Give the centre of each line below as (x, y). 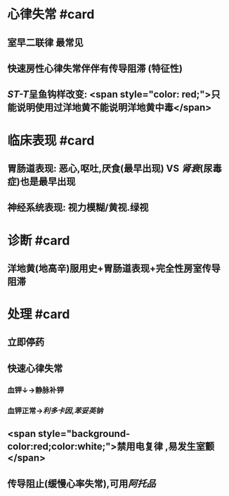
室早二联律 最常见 (45, 42)
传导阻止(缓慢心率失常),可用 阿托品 (81, 484)
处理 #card (39, 315)
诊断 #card (39, 240)
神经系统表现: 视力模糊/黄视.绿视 (78, 208)
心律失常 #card (51, 14)
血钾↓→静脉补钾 (36, 390)
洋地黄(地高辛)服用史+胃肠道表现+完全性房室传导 (114, 268)
